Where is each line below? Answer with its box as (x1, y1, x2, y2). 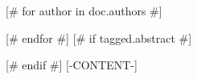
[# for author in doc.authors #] (6, 2, 162, 19)
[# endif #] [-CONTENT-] (6, 56, 137, 73)
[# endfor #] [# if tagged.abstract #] (6, 29, 192, 46)
